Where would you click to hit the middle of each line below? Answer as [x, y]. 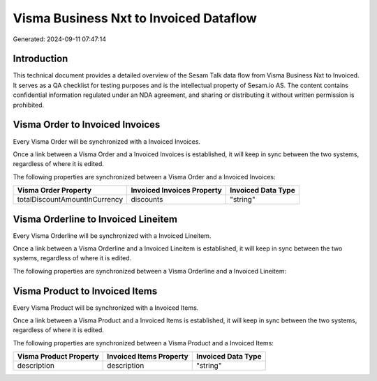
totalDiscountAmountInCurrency [70, 200]
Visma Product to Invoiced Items [85, 291]
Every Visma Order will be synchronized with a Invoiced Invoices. [107, 141]
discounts [147, 200]
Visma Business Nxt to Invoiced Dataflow [135, 18]
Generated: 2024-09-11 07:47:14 [60, 39]
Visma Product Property [58, 357]
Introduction [40, 59]
